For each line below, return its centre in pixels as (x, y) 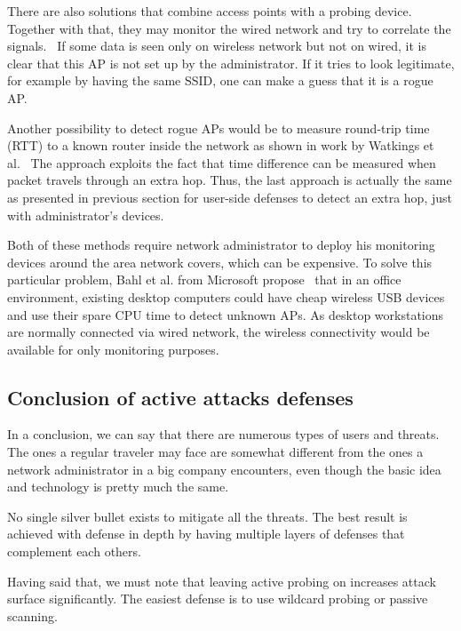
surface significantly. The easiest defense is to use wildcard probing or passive (218, 599)
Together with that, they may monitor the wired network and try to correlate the (229, 28)
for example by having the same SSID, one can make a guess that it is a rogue (220, 80)
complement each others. (74, 551)
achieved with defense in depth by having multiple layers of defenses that (206, 534)
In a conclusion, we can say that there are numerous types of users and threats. (223, 434)
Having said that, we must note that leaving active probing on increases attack (222, 581)
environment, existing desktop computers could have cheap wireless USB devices (226, 296)
